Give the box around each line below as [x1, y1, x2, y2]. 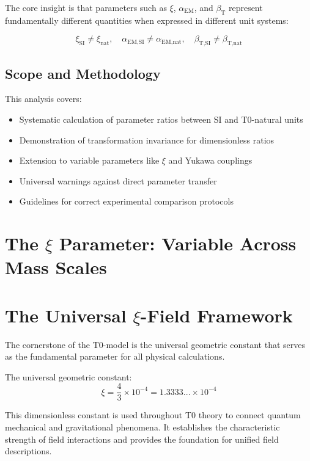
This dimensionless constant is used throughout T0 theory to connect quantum [5, 408, 301, 421]
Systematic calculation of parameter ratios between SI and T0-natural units [19, 112, 303, 125]
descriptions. [5, 445, 52, 457]
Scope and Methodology [5, 64, 161, 82]
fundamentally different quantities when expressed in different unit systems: [5, 13, 289, 26]
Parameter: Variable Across [59, 231, 297, 256]
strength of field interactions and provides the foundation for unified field [5, 432, 279, 445]
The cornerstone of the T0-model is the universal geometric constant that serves [5, 338, 305, 350]
